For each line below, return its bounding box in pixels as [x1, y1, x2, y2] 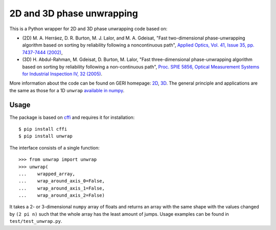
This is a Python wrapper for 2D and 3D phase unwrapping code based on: [9, 26, 168, 32]
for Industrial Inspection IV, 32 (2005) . [22, 71, 102, 77]
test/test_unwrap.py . [9, 218, 62, 224]
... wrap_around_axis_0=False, [18, 178, 105, 184]
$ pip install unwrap [18, 133, 73, 139]
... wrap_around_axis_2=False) [18, 193, 105, 198]
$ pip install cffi [18, 126, 67, 132]
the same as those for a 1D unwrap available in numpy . [9, 87, 125, 93]
